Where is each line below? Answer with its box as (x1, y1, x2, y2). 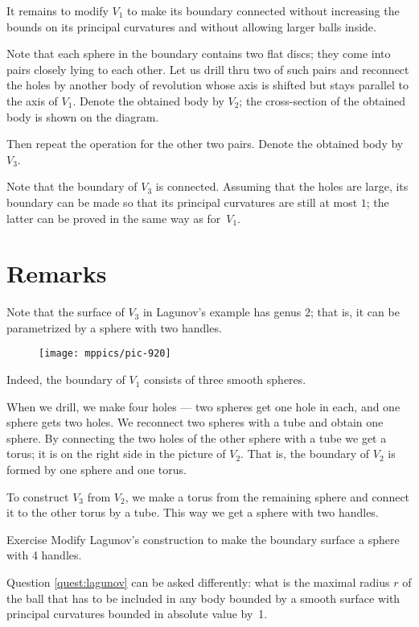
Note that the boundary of (6, 178, 138, 195)
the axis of (6, 92, 58, 109)
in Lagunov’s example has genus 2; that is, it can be (142, 303, 400, 320)
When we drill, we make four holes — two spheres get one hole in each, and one (6, 398, 401, 415)
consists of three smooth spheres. (144, 371, 306, 388)
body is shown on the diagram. (6, 108, 159, 125)
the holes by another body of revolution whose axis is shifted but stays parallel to (6, 76, 409, 93)
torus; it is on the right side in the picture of (6, 445, 226, 462)
